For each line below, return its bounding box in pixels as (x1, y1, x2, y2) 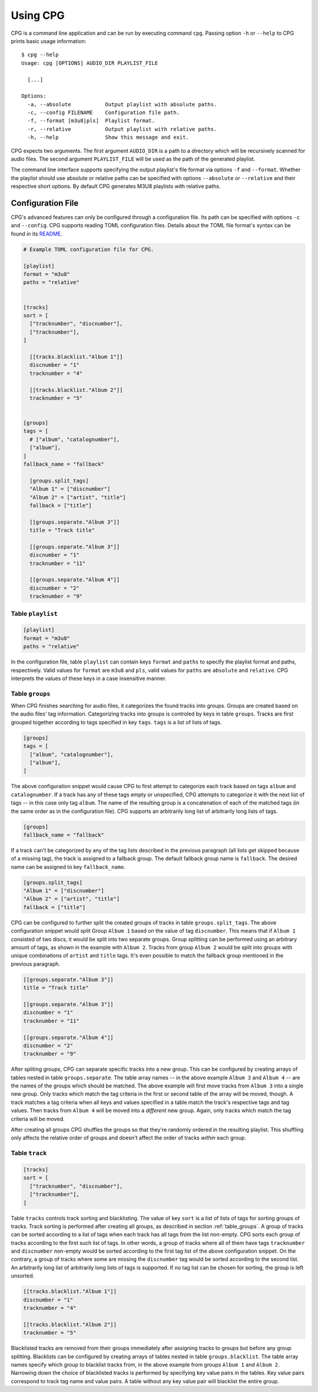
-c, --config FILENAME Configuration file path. (27, 109, 180, 116)
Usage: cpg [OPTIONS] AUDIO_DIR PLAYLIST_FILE (21, 60, 158, 66)
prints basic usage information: (11, 37, 87, 44)
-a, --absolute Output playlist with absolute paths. (27, 101, 217, 107)
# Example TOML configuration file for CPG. (23, 246, 154, 253)
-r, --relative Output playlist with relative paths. (27, 126, 217, 132)
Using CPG (11, 9, 65, 22)
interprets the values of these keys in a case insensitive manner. (11, 675, 167, 682)
